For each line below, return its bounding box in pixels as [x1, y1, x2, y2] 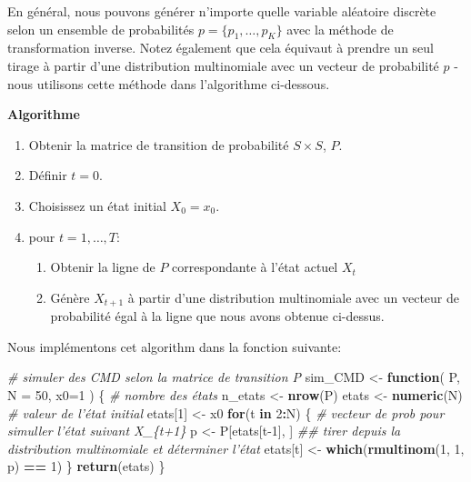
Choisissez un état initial [28, 196, 166, 215]
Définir [28, 166, 67, 185]
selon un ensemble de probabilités [7, 19, 195, 38]
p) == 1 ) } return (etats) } [7, 457, 165, 476]
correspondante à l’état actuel [172, 257, 338, 276]
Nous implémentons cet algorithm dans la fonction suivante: [7, 336, 342, 356]
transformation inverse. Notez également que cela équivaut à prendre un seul [7, 38, 435, 57]
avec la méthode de [286, 19, 394, 38]
